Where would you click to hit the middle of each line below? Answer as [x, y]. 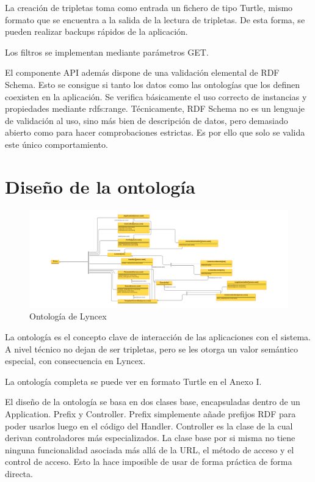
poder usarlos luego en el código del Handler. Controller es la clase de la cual [149, 425]
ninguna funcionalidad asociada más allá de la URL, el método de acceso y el [150, 449]
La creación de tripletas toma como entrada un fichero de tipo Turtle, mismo [149, 7]
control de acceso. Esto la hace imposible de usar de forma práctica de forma [149, 462]
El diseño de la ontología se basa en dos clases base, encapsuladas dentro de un [153, 402]
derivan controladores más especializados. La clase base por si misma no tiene [150, 438]
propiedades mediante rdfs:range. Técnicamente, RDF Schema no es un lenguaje [155, 108]
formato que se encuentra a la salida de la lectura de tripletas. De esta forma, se [155, 19]
